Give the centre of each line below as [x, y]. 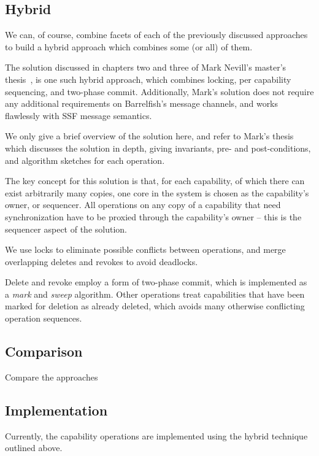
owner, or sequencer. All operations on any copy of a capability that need [143, 205]
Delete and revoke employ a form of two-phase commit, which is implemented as [156, 282]
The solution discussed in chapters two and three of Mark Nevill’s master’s [146, 67]
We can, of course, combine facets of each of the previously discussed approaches [156, 35]
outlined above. [34, 448]
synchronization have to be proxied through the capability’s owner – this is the [153, 216]
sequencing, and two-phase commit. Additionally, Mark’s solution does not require [159, 91]
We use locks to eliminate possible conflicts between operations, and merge [145, 249]
